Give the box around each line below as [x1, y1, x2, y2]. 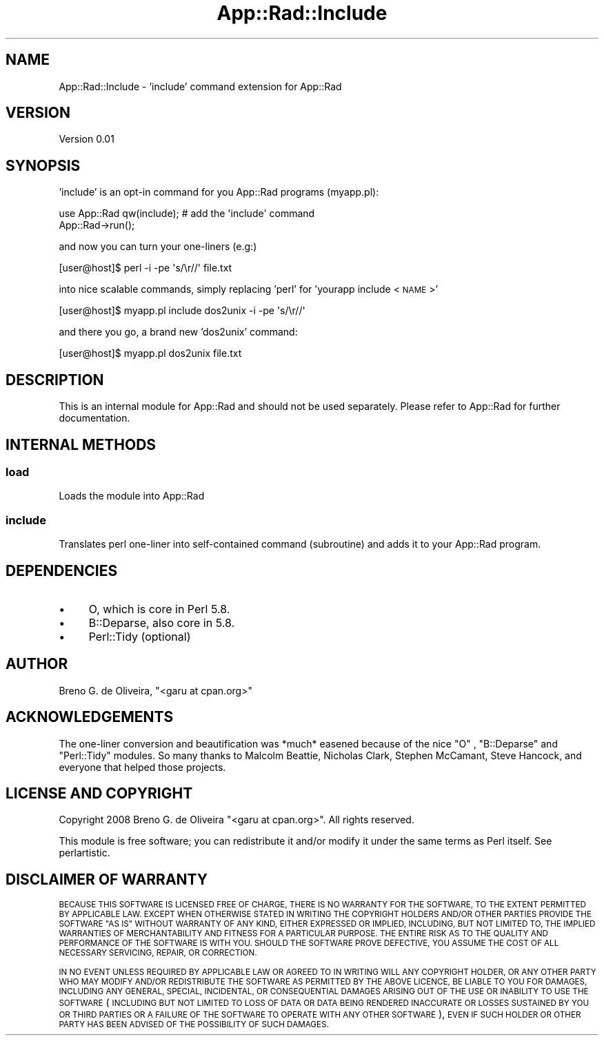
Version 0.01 [59, 133, 114, 145]
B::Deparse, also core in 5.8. [88, 615, 235, 630]
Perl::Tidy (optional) [88, 629, 191, 643]
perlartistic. [59, 847, 110, 859]
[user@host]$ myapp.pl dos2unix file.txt [59, 347, 242, 360]
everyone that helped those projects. [59, 761, 226, 773]
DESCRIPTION [6, 371, 104, 389]
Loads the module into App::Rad [59, 490, 205, 502]
